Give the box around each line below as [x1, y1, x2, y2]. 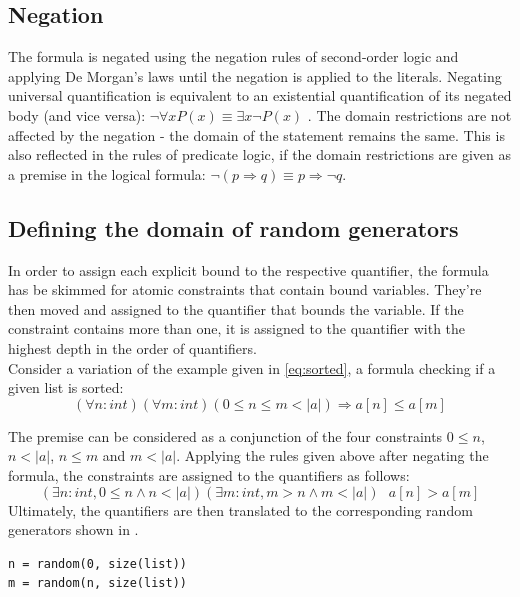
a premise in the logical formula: [8, 163, 206, 184]
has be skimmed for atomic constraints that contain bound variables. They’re [8, 279, 482, 300]
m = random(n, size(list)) [8, 576, 187, 591]
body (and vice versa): [8, 104, 146, 125]
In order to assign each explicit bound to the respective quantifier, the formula [8, 259, 489, 280]
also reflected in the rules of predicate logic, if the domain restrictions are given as [8, 144, 512, 165]
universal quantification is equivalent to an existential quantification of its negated [8, 85, 512, 106]
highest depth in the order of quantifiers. [8, 337, 257, 358]
